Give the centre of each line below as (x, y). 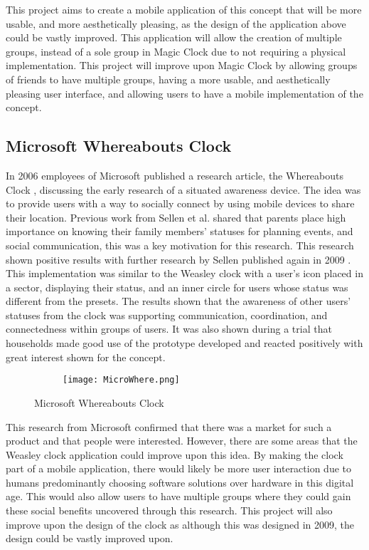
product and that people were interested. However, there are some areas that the (182, 441)
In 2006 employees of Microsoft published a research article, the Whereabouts (175, 175)
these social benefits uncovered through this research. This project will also (169, 510)
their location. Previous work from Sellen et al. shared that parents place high (176, 217)
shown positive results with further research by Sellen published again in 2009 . (178, 259)
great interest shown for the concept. (86, 357)
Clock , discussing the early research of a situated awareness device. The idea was (183, 189)
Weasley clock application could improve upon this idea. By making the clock (175, 454)
